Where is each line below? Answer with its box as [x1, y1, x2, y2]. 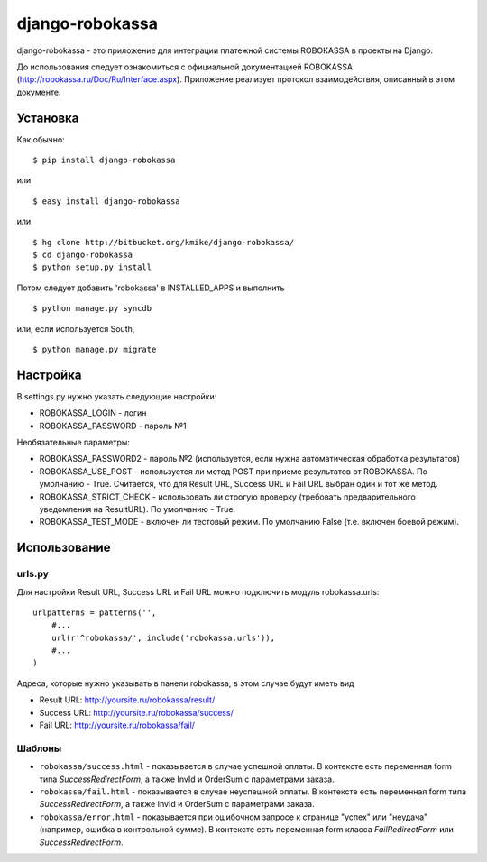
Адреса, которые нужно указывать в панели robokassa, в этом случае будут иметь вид [16, 677, 354, 689]
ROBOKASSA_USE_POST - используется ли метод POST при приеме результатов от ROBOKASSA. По [39, 465, 428, 477]
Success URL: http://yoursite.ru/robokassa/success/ [39, 707, 234, 718]
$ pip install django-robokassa [32, 155, 176, 166]
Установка [16, 110, 79, 125]
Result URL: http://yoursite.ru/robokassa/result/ [39, 694, 216, 705]
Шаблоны [16, 742, 62, 755]
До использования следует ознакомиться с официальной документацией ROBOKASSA [16, 61, 354, 72]
